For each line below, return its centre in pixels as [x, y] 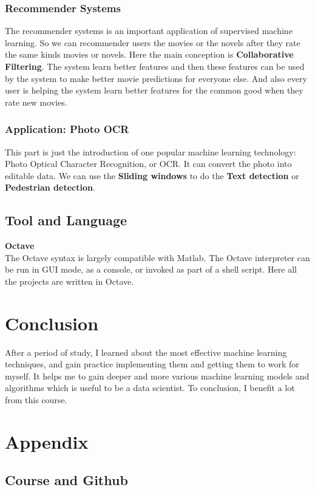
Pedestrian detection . [50, 187]
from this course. [36, 400]
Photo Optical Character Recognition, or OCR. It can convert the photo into [148, 164]
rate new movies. [36, 102]
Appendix [47, 441]
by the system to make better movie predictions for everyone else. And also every [156, 78]
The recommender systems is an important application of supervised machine [149, 31]
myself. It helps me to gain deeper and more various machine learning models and [157, 376]
